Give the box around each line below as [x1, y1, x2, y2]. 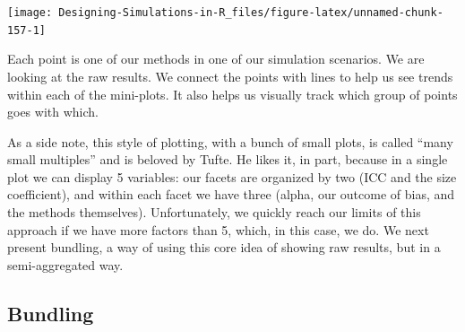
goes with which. [7, 102, 99, 121]
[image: [7, 6, 53, 19]
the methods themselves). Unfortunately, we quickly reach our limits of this [7, 203, 421, 222]
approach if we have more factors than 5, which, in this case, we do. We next [7, 220, 429, 239]
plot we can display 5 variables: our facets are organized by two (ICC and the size [7, 167, 457, 186]
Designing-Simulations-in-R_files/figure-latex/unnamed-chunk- [58, 6, 443, 19]
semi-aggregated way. [7, 255, 124, 274]
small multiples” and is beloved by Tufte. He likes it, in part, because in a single [7, 150, 448, 169]
